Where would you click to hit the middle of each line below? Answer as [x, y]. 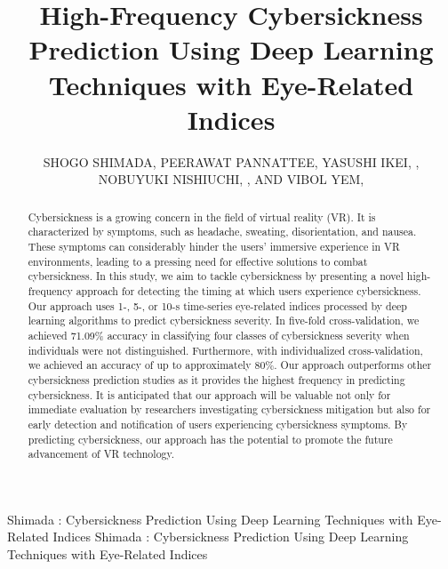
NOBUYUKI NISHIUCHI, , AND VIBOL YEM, [231, 179]
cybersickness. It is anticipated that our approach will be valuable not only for [209, 394]
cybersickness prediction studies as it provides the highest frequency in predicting [216, 379]
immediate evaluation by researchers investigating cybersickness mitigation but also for [229, 409]
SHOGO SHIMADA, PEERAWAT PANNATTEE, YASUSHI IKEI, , [231, 161]
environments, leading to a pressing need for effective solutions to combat [198, 261]
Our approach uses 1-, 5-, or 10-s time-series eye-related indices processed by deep [217, 305]
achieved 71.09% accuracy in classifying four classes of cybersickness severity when [219, 335]
